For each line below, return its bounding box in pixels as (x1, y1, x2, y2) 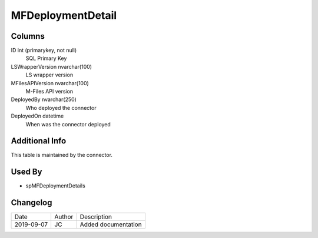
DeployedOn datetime (11, 112, 64, 120)
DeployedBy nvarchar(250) (11, 96, 77, 103)
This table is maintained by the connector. (11, 152, 113, 159)
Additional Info (11, 136, 67, 146)
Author (54, 213, 74, 221)
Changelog (11, 197, 52, 208)
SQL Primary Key (25, 55, 67, 62)
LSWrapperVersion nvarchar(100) (11, 63, 92, 70)
